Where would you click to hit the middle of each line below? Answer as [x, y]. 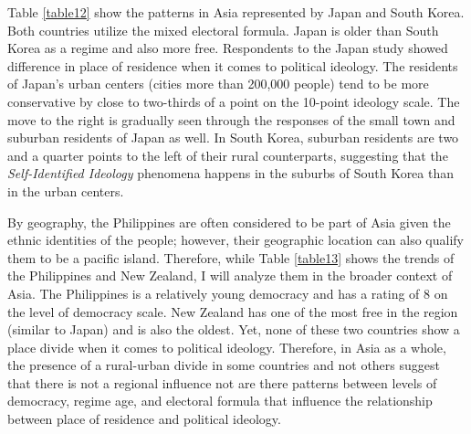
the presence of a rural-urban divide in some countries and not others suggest [224, 365]
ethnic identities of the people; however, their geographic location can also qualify [236, 240]
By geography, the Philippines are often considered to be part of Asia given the [229, 222]
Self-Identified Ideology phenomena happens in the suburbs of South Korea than [231, 173]
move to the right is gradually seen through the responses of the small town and [231, 119]
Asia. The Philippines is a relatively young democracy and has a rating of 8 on [228, 293]
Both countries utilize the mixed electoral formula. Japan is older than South [223, 30]
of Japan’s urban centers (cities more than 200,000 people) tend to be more [218, 84]
